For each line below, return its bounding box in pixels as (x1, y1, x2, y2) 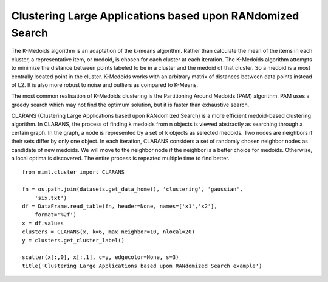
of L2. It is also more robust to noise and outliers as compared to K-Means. (11, 81, 199, 88)
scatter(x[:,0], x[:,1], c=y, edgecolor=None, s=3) (22, 254, 179, 261)
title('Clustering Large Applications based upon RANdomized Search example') (22, 262, 262, 269)
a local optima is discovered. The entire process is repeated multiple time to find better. (11, 155, 230, 162)
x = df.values (22, 219, 64, 227)
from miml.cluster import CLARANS (22, 169, 125, 176)
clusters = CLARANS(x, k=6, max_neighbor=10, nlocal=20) (22, 229, 196, 235)
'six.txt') (34, 194, 67, 201)
